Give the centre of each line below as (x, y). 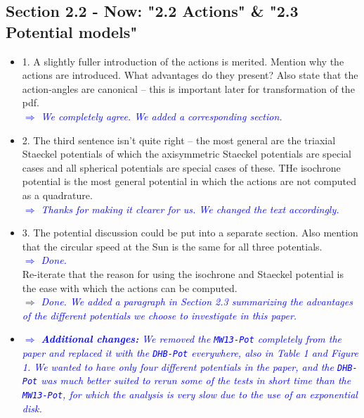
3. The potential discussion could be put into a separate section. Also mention (190, 233)
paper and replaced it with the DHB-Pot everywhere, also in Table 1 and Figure (190, 352)
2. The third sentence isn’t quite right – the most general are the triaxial (179, 140)
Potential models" (72, 31)
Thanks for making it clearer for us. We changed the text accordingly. (190, 209)
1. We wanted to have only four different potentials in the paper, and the (178, 366)
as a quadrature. (57, 195)
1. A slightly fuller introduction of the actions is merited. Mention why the (183, 61)
